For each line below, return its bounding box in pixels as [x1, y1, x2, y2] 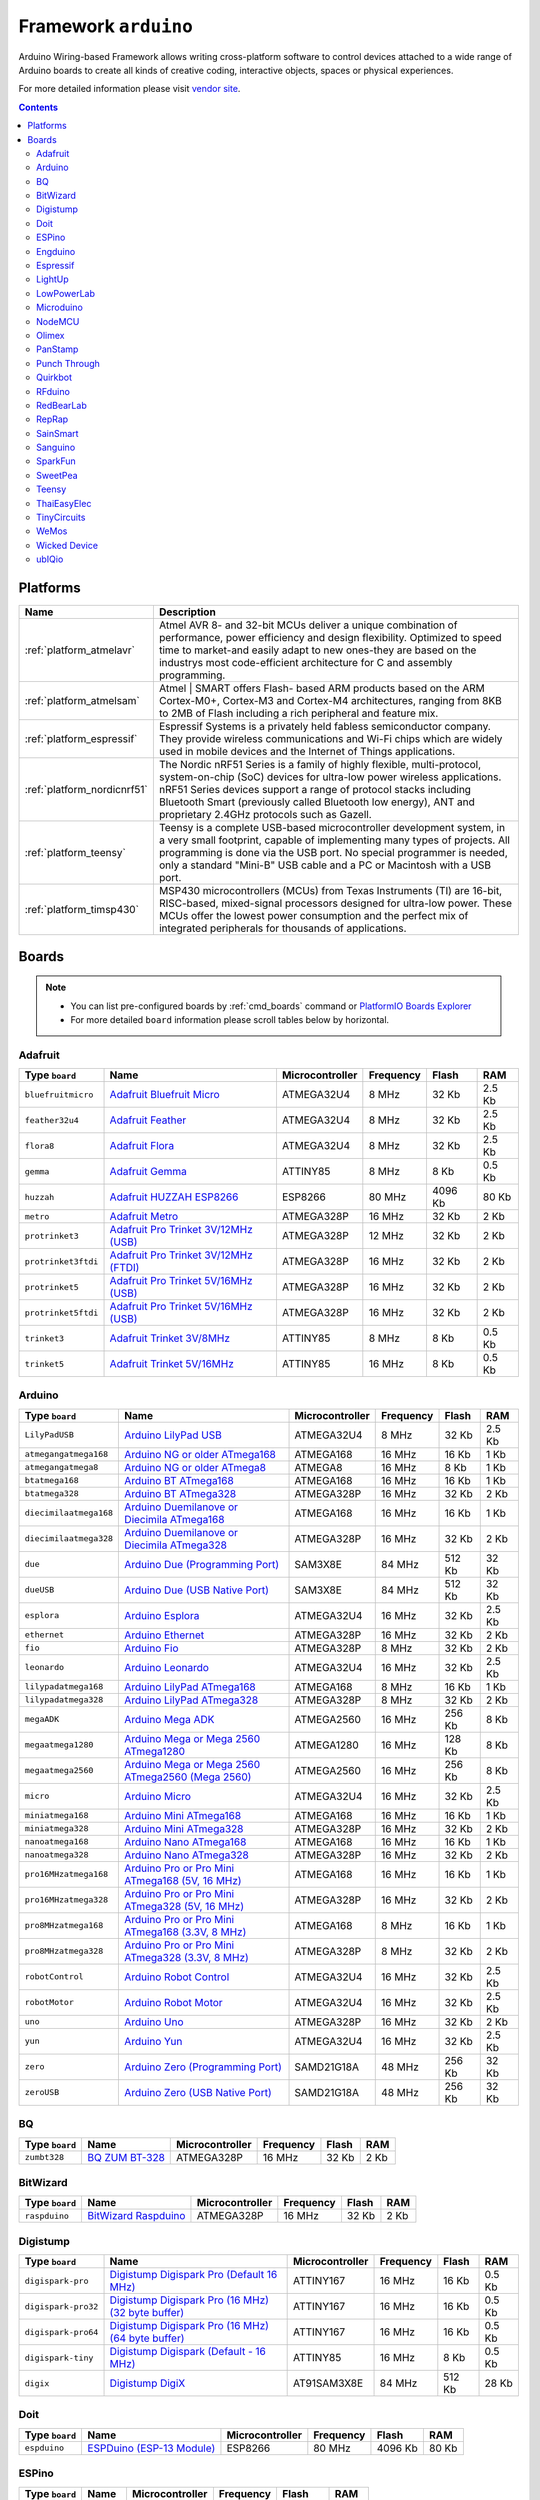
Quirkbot [36, 371, 73, 384]
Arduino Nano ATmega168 [124, 1835, 247, 1849]
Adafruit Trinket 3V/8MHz [109, 1331, 230, 1345]
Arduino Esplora [124, 1608, 200, 1622]
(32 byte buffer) [109, 2306, 185, 2320]
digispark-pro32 [24, 2301, 99, 2312]
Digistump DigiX [109, 2376, 186, 2390]
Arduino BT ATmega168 [124, 1473, 234, 1487]
